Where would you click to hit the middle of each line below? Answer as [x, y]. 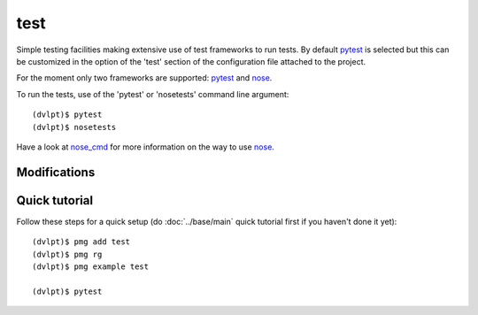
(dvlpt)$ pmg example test [91, 266]
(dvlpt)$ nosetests [74, 127]
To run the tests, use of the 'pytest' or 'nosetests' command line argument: [153, 94]
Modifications [56, 172]
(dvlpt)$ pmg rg [67, 254]
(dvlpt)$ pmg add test [81, 242]
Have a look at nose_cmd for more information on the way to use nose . [145, 147]
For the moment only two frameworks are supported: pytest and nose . [144, 78]
